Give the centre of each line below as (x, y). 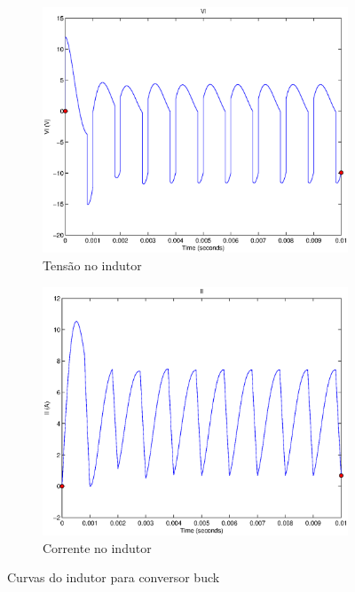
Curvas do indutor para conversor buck (114, 577)
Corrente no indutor (97, 547)
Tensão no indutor (92, 265)
